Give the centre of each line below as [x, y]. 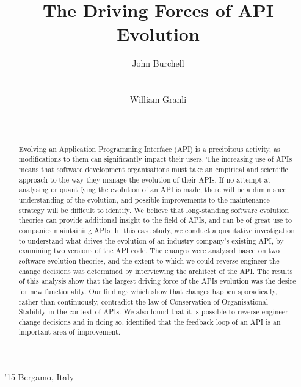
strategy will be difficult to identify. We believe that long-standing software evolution [154, 210]
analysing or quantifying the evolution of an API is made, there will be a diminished [153, 190]
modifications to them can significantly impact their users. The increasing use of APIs [155, 159]
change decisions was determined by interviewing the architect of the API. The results [156, 271]
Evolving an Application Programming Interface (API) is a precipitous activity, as [149, 149]
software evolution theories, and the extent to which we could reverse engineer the [149, 260]
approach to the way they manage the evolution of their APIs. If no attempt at [145, 179]
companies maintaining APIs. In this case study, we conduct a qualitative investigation [157, 230]
